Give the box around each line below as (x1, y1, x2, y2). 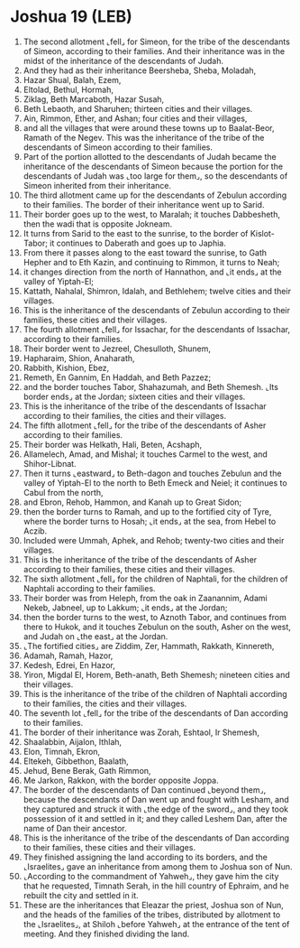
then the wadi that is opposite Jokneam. (23, 218, 173, 229)
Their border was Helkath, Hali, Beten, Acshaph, (23, 439, 203, 450)
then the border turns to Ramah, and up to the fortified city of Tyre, (23, 506, 272, 516)
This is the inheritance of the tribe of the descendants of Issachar (23, 400, 267, 412)
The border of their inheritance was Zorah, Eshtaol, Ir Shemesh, (23, 727, 260, 738)
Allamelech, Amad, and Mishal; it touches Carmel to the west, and (23, 449, 268, 460)
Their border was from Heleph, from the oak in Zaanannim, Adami (23, 592, 268, 603)
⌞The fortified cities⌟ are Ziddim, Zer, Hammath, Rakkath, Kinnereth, (23, 640, 275, 651)
